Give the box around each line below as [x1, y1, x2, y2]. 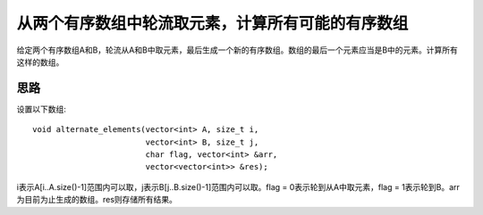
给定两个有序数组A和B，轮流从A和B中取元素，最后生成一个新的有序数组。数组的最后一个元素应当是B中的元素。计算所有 [16, 45, 458, 55]
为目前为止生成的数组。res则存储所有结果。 [16, 194, 178, 205]
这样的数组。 [16, 56, 64, 67]
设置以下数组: [16, 103, 67, 114]
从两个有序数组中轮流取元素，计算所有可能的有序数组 [16, 13, 409, 33]
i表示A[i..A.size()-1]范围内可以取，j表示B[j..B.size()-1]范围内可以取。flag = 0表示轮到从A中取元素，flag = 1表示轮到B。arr [16, 181, 461, 192]
